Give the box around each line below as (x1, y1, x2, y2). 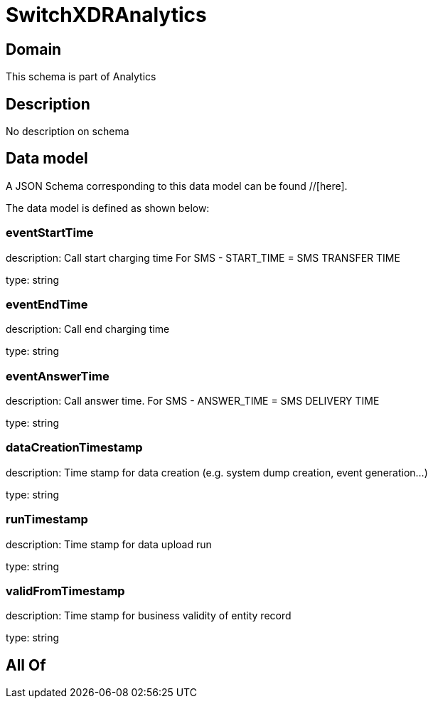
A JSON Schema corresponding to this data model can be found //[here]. (6, 179, 348, 192)
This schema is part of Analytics (6, 70, 156, 83)
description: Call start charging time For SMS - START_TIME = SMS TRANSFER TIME (6, 251, 400, 264)
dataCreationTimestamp (6, 440, 143, 455)
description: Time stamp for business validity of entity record (6, 609, 292, 622)
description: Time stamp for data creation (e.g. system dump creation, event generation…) (6, 466, 428, 479)
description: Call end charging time (6, 323, 170, 336)
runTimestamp (6, 512, 88, 527)
